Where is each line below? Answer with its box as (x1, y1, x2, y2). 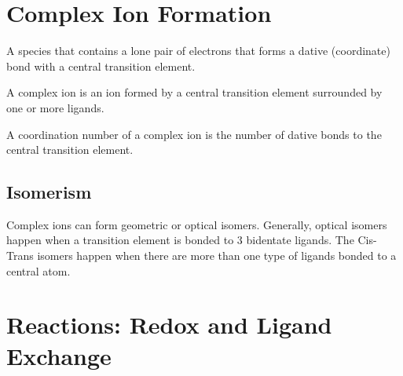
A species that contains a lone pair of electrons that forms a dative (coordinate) (6, 42, 390, 59)
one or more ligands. (6, 99, 104, 115)
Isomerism (6, 180, 92, 204)
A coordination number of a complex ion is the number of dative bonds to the (6, 126, 382, 142)
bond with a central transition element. (6, 57, 196, 74)
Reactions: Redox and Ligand (6, 308, 332, 341)
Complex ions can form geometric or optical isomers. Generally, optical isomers (6, 216, 387, 232)
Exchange (6, 339, 112, 371)
